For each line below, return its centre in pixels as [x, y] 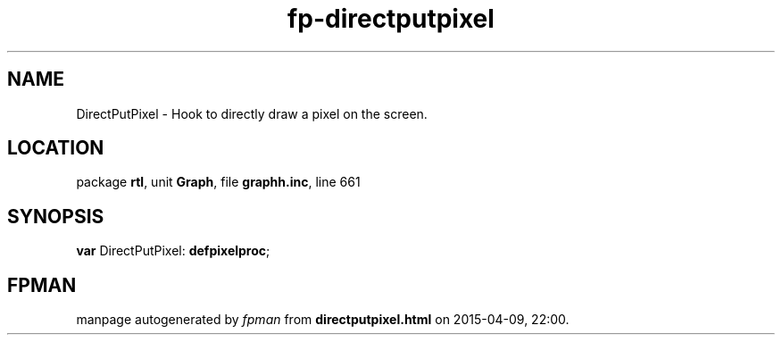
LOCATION [56, 148]
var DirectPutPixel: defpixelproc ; [173, 251]
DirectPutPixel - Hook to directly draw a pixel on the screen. [252, 113]
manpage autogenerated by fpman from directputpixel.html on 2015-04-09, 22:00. [323, 320]
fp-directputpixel [391, 19]
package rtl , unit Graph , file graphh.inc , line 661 [218, 182]
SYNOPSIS [56, 216]
